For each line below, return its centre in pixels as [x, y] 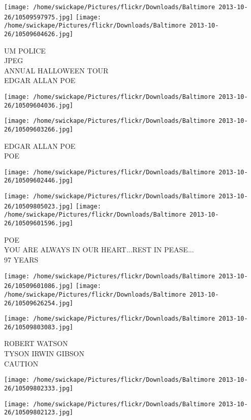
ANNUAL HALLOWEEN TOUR [56, 70]
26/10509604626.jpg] [39, 34]
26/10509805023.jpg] [39, 206]
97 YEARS [21, 259]
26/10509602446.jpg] [39, 181]
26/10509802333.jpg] [39, 388]
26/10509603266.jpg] [39, 129]
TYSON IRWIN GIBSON [44, 353]
